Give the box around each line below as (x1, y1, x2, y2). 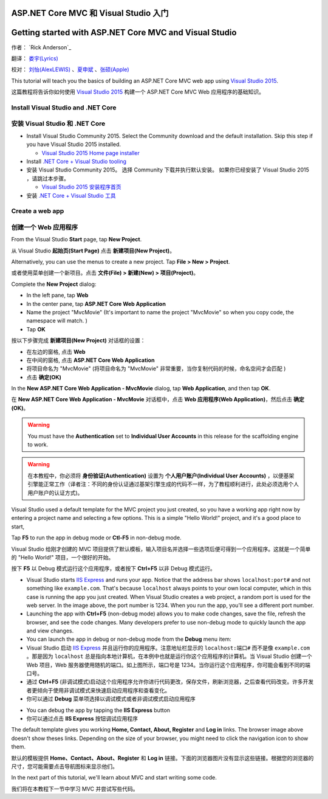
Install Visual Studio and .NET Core (11, 103, 117, 112)
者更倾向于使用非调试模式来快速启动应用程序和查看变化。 (26, 687, 170, 694)
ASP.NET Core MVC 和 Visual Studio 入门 (11, 8, 169, 18)
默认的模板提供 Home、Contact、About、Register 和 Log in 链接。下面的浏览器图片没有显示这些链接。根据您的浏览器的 (11, 754, 314, 761)
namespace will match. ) (26, 317, 88, 325)
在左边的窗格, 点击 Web (26, 348, 86, 355)
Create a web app (11, 207, 64, 215)
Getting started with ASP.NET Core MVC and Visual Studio (11, 27, 237, 38)
